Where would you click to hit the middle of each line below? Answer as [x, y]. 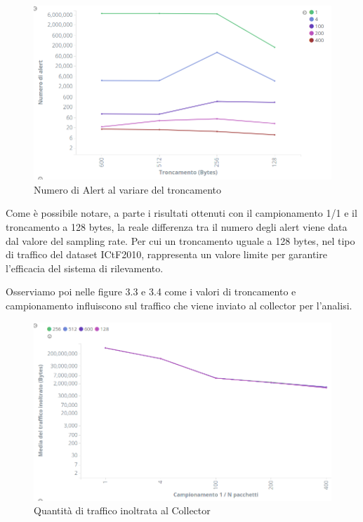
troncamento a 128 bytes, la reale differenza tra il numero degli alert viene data [177, 226]
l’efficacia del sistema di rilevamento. [85, 268]
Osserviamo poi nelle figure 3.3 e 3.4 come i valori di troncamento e [151, 292]
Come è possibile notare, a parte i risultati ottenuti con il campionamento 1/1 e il [181, 213]
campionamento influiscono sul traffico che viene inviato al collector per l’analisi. [179, 305]
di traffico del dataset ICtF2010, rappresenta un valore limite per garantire [166, 254]
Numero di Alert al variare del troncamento [127, 189]
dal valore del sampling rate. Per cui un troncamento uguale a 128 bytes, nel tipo [180, 240]
